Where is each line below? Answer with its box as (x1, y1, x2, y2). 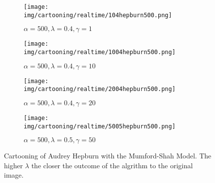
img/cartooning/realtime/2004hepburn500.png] (24, 86, 176, 93)
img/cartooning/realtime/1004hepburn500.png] (24, 48, 176, 56)
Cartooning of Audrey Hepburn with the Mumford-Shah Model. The (4, 151, 212, 161)
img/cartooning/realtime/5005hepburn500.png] (24, 122, 176, 130)
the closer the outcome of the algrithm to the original (31, 160, 193, 170)
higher (4, 160, 23, 170)
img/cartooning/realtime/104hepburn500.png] (24, 11, 172, 19)
